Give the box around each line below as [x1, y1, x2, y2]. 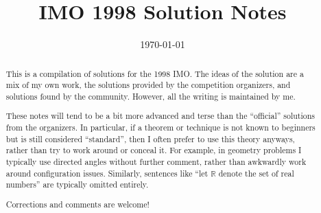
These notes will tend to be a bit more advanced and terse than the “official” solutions [5, 110, 316, 122]
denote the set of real [218, 167, 294, 179]
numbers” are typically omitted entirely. [5, 179, 149, 190]
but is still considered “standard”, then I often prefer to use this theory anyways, [5, 133, 295, 144]
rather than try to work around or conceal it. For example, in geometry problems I [5, 144, 302, 156]
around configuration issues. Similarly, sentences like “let [5, 167, 209, 179]
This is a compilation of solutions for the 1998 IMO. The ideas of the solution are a [5, 67, 304, 79]
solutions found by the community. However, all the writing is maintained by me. [5, 90, 296, 102]
